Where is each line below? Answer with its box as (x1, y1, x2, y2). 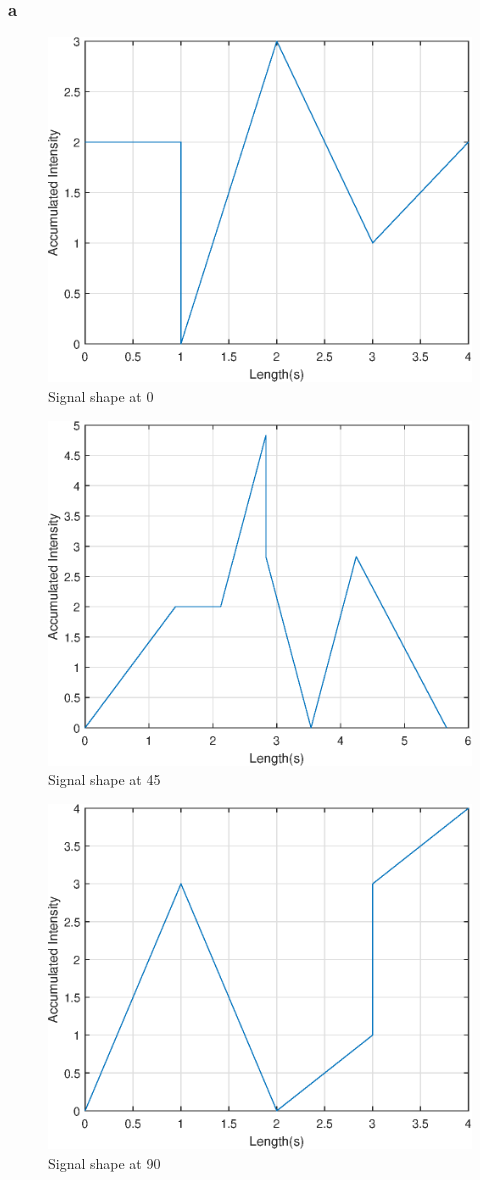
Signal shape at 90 (48, 1152, 161, 1173)
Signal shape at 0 (48, 385, 154, 406)
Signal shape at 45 (48, 769, 161, 790)
